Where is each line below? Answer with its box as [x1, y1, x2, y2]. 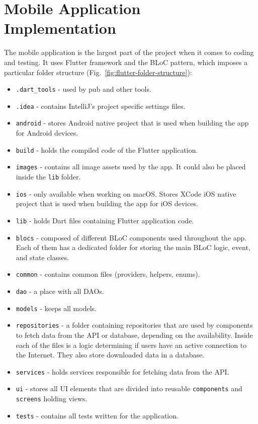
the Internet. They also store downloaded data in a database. [16, 349, 205, 360]
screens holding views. [16, 393, 88, 404]
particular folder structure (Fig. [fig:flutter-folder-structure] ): [4, 67, 192, 77]
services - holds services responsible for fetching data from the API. [16, 366, 229, 377]
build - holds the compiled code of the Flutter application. [16, 144, 198, 155]
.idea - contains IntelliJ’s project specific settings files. [16, 100, 186, 111]
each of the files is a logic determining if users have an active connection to [16, 339, 247, 350]
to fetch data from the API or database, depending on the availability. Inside [16, 330, 253, 340]
